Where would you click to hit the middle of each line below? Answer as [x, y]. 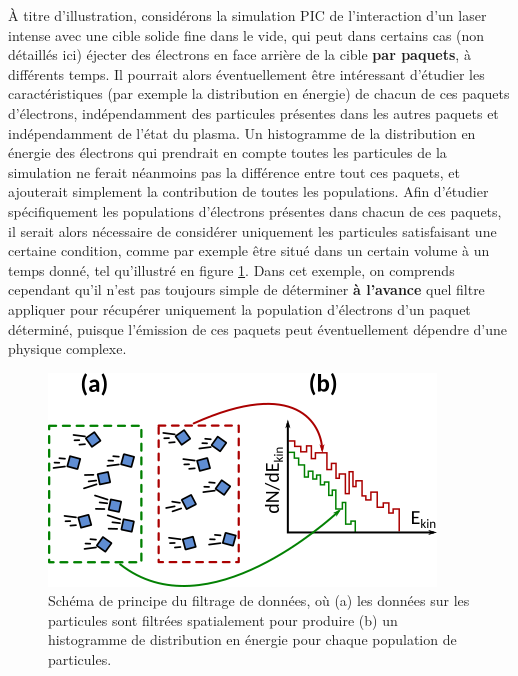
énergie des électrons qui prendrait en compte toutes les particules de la [227, 152]
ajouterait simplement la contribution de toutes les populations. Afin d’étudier [248, 191]
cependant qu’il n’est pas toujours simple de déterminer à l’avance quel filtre [246, 289]
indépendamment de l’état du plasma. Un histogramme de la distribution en [242, 132]
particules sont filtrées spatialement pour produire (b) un [223, 619]
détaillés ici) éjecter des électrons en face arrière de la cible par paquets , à [239, 54]
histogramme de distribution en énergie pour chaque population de [252, 639]
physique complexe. [67, 348]
